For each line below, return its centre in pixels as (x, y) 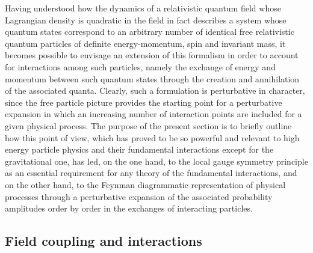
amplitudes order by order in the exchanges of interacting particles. (129, 208)
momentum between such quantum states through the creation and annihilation (152, 78)
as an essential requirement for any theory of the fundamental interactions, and (151, 173)
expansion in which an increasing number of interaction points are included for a (153, 114)
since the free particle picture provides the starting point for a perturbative (144, 102)
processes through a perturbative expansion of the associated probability (139, 196)
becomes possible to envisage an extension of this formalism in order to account (152, 55)
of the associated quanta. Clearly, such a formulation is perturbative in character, (155, 90)
